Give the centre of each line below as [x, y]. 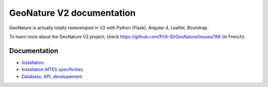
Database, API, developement [52, 76]
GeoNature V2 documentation [72, 13]
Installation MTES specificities [52, 70]
